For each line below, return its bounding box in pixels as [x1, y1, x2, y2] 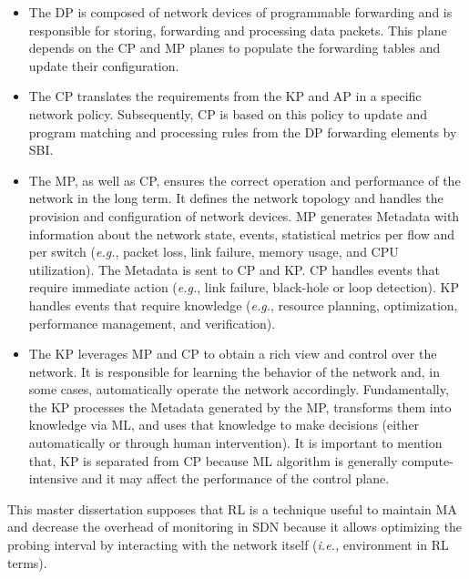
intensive [28, 469, 78, 488]
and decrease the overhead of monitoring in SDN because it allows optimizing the [7, 517, 463, 536]
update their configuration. [28, 56, 179, 75]
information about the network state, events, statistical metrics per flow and [28, 224, 454, 243]
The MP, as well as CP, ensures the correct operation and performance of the [28, 170, 461, 189]
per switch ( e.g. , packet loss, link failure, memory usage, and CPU [28, 242, 399, 261]
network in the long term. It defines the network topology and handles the [28, 188, 444, 208]
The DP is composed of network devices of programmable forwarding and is [28, 3, 453, 21]
